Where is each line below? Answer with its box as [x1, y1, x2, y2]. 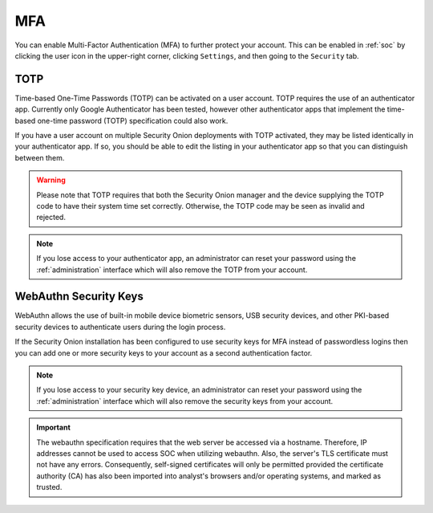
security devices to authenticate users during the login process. [14, 322, 226, 332]
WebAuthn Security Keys [14, 290, 144, 303]
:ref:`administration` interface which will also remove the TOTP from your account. [36, 265, 308, 275]
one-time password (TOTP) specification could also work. [37, 116, 229, 125]
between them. [14, 153, 65, 162]
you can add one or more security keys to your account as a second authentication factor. [14, 348, 313, 357]
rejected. [36, 213, 66, 222]
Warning [36, 175, 66, 185]
